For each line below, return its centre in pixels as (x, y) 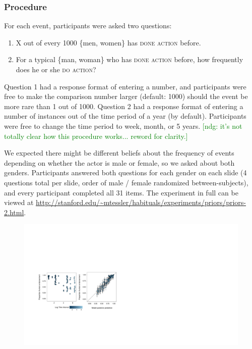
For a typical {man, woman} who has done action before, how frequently (130, 59)
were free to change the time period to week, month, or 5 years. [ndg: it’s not (123, 126)
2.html (14, 212)
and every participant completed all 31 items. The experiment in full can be (121, 192)
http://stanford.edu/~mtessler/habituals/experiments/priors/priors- (141, 202)
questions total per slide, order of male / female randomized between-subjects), (126, 182)
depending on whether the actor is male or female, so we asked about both (119, 162)
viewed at (19, 202)
